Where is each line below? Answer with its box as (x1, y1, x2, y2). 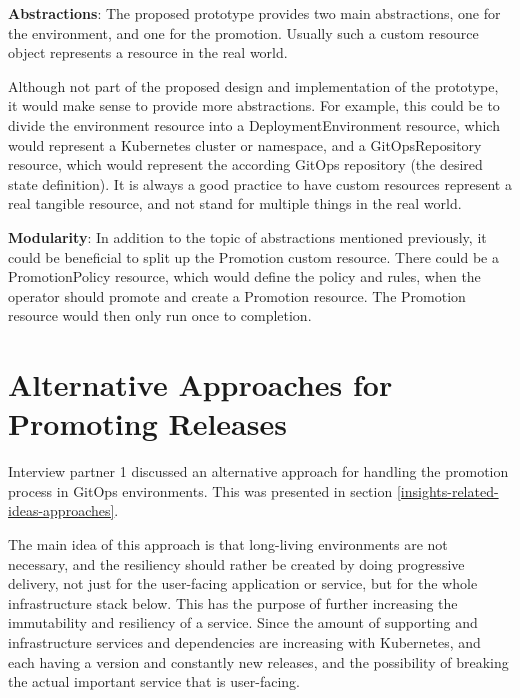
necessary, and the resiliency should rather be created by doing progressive (8, 553, 465, 574)
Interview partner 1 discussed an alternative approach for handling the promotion (8, 461, 509, 482)
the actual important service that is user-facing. (8, 671, 301, 692)
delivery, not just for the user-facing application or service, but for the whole (8, 573, 478, 594)
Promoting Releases (8, 403, 287, 444)
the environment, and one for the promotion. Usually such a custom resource (8, 22, 479, 43)
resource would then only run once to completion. (8, 305, 312, 326)
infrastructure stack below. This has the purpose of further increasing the (8, 592, 458, 613)
